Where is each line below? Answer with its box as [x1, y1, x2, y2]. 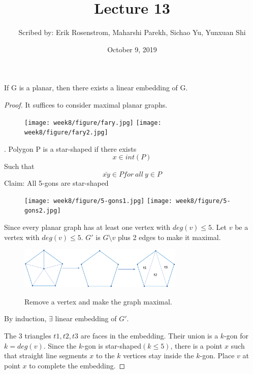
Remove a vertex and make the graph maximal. [24, 296, 172, 307]
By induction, [4, 313, 47, 324]
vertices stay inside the [123, 350, 194, 361]
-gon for [224, 330, 249, 341]
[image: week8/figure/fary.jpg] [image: [24, 119, 162, 126]
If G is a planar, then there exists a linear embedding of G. [4, 82, 188, 93]
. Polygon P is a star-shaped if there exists [4, 143, 137, 154]
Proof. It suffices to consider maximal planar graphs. [4, 99, 168, 110]
